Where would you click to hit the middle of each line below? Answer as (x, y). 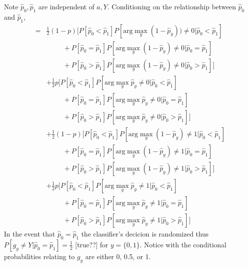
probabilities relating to (40, 256)
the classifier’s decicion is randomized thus (145, 233)
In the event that (30, 233)
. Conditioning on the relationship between (172, 6)
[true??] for (92, 244)
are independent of (67, 6)
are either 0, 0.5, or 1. (118, 256)
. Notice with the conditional (183, 244)
